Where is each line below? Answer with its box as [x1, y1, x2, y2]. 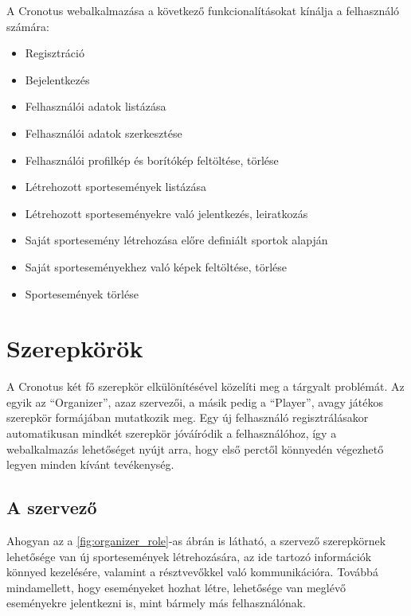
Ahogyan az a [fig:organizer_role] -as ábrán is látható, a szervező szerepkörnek [6, 532, 386, 549]
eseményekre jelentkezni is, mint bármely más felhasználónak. [6, 595, 307, 611]
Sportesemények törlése [25, 285, 139, 302]
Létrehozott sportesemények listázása [25, 178, 207, 195]
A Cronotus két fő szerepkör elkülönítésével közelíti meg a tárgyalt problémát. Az [6, 378, 405, 395]
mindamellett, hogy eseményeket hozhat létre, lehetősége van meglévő [6, 579, 346, 595]
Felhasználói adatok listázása [25, 98, 166, 115]
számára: [6, 18, 49, 34]
